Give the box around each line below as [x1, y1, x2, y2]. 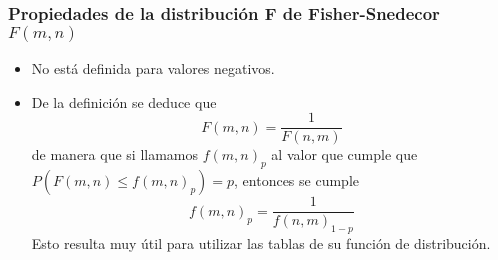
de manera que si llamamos [31, 144, 199, 165]
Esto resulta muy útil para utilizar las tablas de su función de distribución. [31, 233, 491, 254]
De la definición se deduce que [31, 91, 217, 112]
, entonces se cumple [234, 170, 359, 191]
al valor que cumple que [271, 144, 418, 165]
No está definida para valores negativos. [31, 58, 275, 79]
